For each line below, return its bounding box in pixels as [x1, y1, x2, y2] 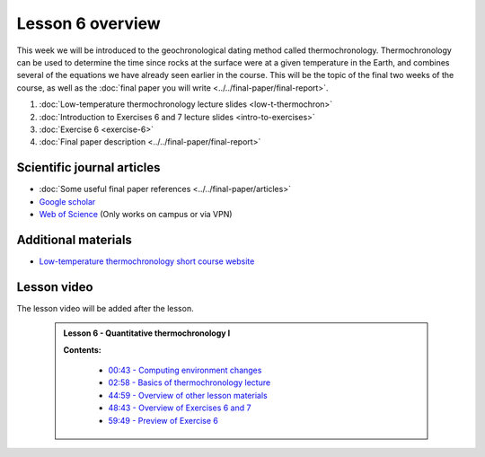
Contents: [63, 344, 102, 355]
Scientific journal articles [16, 160, 161, 175]
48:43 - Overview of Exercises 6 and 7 [108, 402, 251, 413]
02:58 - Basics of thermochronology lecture [108, 377, 271, 388]
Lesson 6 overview [16, 13, 161, 33]
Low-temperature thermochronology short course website [39, 256, 255, 267]
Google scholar [39, 196, 96, 207]
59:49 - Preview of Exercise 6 [108, 415, 219, 426]
